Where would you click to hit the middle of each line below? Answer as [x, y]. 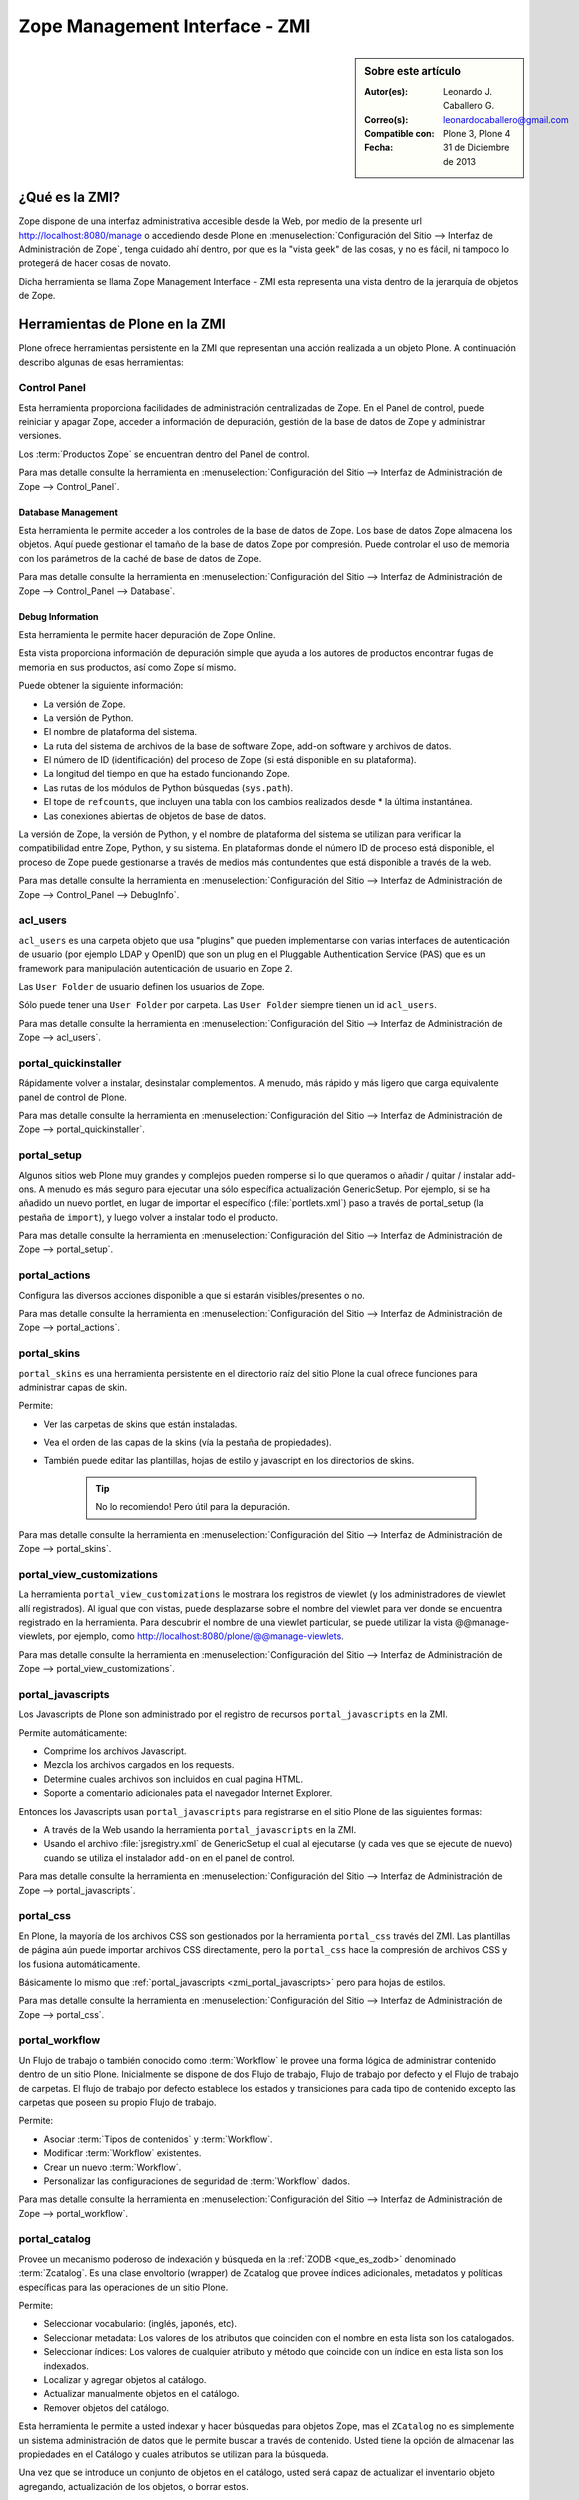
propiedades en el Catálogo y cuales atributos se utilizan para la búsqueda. [173, 2454]
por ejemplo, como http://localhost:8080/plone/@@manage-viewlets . [200, 1636]
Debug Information [58, 616]
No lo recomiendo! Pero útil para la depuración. [192, 1507]
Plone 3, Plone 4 [477, 133]
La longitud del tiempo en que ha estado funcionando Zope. [166, 774]
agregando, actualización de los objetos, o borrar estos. [133, 2486]
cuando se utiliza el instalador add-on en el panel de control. [169, 1857]
